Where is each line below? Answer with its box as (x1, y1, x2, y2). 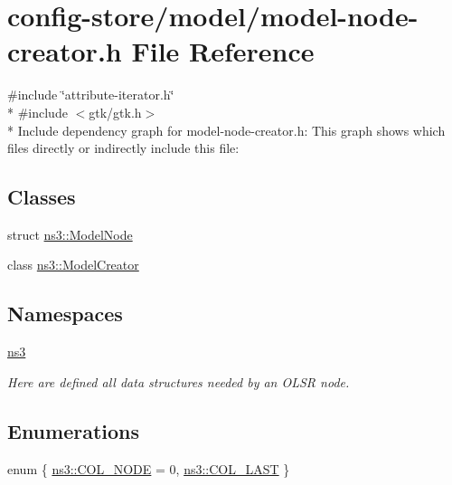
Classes (7, 183, 76, 211)
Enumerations (7, 416, 140, 444)
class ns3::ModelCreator (7, 255, 139, 274)
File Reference (131, 33, 315, 70)
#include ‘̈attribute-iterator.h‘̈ (7, 85, 174, 104)
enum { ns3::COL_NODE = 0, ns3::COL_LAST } (7, 459, 290, 478)
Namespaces (7, 300, 123, 328)
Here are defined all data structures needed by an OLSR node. (7, 372, 350, 391)
